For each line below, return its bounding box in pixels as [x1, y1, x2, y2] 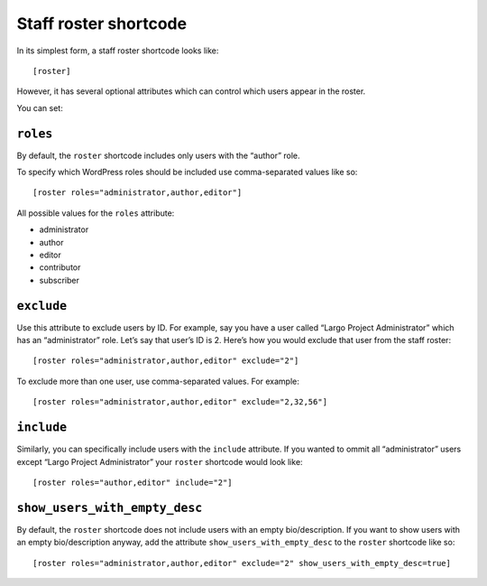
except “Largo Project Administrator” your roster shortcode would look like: [16, 456, 303, 467]
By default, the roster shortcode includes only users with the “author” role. [16, 150, 301, 161]
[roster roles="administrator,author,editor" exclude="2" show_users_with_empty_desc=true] [32, 558, 451, 568]
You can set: [16, 102, 63, 113]
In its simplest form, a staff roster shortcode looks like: [16, 45, 219, 56]
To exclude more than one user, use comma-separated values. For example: [16, 376, 299, 386]
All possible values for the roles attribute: [16, 208, 175, 219]
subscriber [39, 274, 80, 285]
